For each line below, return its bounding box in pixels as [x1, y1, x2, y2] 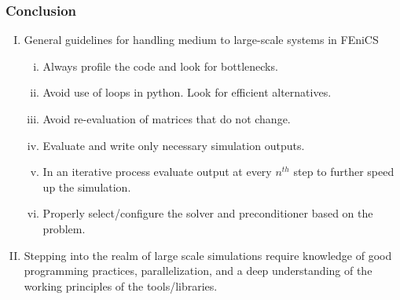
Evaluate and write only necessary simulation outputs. [42, 137, 305, 153]
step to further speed [293, 163, 394, 180]
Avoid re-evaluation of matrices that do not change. [42, 111, 291, 126]
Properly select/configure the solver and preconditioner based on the [42, 205, 373, 221]
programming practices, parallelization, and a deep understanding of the [24, 262, 372, 279]
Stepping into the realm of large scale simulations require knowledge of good [24, 247, 392, 263]
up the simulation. [42, 178, 131, 195]
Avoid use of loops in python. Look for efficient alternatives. [42, 84, 332, 101]
